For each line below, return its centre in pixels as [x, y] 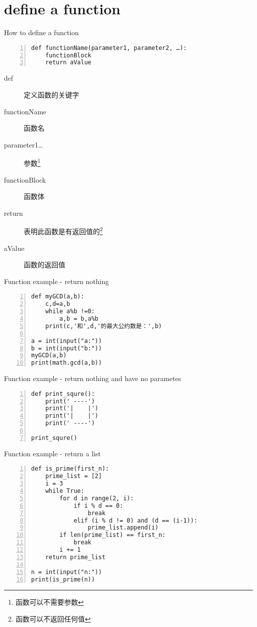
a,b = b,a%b [79, 319]
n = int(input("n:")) [67, 572]
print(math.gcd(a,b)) [67, 363]
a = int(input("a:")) [67, 341]
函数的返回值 [44, 265]
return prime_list [75, 557]
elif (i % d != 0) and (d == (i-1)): [135, 520]
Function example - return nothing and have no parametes [93, 378]
